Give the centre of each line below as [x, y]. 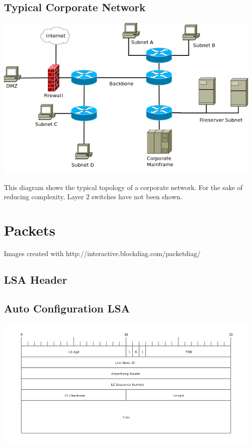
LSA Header [36, 280]
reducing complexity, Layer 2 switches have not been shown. [93, 197]
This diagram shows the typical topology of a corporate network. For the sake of [123, 187]
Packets [30, 230]
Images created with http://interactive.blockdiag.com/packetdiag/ [102, 253]
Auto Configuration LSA [67, 308]
